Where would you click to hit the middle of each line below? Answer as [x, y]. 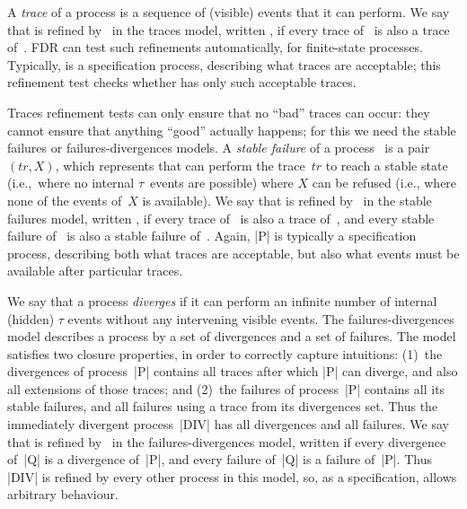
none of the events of [65, 200]
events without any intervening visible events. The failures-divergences [261, 318]
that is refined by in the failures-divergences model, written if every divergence [227, 441]
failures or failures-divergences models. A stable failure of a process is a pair [219, 148]
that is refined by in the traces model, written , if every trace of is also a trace [229, 29]
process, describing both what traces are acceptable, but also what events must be [233, 253]
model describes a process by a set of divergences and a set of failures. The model [232, 336]
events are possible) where [222, 183]
